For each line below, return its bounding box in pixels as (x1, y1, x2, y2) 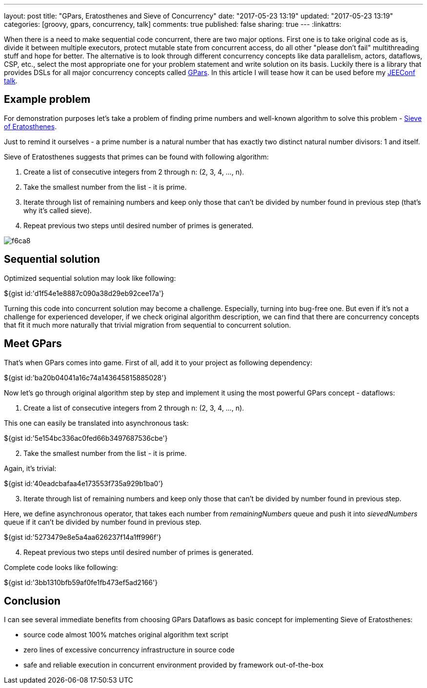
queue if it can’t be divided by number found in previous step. (4, 517, 202, 526)
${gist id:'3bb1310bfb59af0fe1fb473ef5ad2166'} (4, 578, 158, 587)
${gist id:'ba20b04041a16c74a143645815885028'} (4, 373, 167, 382)
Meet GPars (4, 337, 62, 350)
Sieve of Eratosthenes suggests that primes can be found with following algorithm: (4, 152, 269, 161)
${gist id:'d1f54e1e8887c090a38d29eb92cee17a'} (4, 289, 164, 297)
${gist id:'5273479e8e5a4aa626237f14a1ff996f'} (4, 532, 161, 541)
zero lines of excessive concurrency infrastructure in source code (23, 646, 235, 654)
